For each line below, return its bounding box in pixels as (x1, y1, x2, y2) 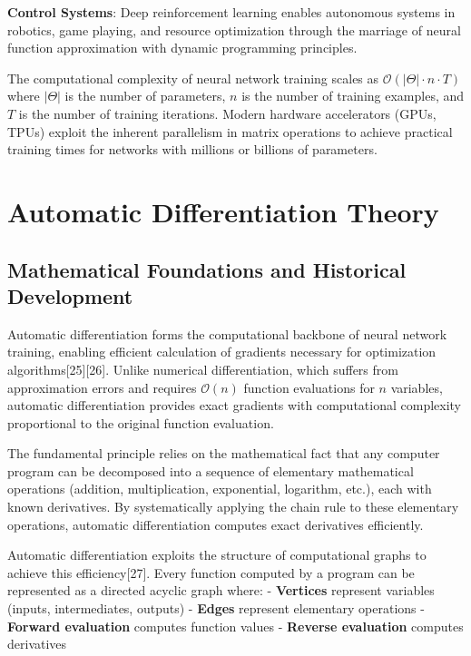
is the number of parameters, (64, 86, 226, 105)
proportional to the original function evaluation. (7, 413, 274, 432)
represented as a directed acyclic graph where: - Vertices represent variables (7, 581, 435, 600)
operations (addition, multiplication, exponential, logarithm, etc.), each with (7, 479, 432, 498)
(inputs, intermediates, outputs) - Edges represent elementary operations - (7, 599, 425, 618)
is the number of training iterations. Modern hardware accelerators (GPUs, (18, 103, 437, 122)
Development (7, 281, 133, 309)
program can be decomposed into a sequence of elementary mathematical (7, 461, 414, 480)
